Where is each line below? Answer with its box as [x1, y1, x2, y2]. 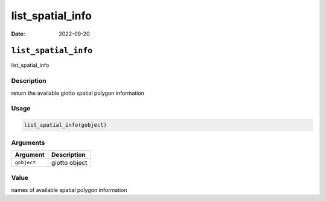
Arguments [11, 138, 45, 147]
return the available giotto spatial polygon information [11, 89, 144, 97]
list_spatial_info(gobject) [24, 121, 107, 129]
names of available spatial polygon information [11, 186, 127, 193]
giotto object [51, 158, 88, 167]
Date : [11, 30, 25, 37]
